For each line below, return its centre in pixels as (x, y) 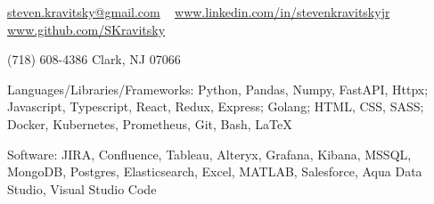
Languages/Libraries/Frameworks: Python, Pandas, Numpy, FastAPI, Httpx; (218, 89)
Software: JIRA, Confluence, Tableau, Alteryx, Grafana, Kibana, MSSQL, (209, 154)
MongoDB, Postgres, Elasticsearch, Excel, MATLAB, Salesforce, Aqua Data (215, 171)
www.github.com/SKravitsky (86, 29)
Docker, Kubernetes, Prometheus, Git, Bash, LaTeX (150, 123)
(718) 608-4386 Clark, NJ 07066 (94, 59)
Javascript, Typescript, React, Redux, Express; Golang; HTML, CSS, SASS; (216, 106)
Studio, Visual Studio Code (82, 188)
